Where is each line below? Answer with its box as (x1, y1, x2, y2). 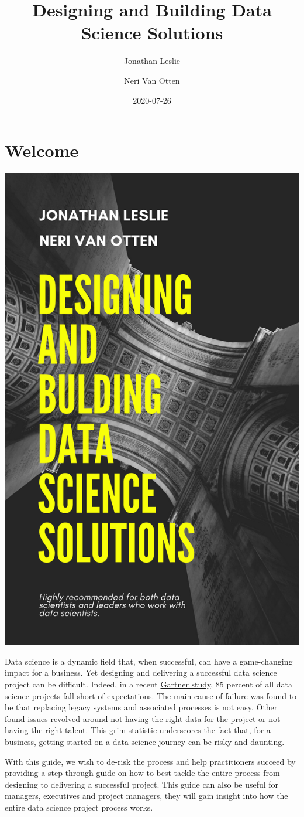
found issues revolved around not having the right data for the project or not (5, 712, 281, 724)
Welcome (5, 138, 79, 162)
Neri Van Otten (124, 74, 180, 86)
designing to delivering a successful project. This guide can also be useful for (5, 778, 279, 790)
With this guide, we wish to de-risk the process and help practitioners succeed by (5, 755, 296, 767)
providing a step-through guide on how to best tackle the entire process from (5, 767, 280, 779)
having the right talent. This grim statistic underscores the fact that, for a (5, 724, 271, 736)
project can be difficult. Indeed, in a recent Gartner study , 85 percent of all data (5, 678, 292, 690)
